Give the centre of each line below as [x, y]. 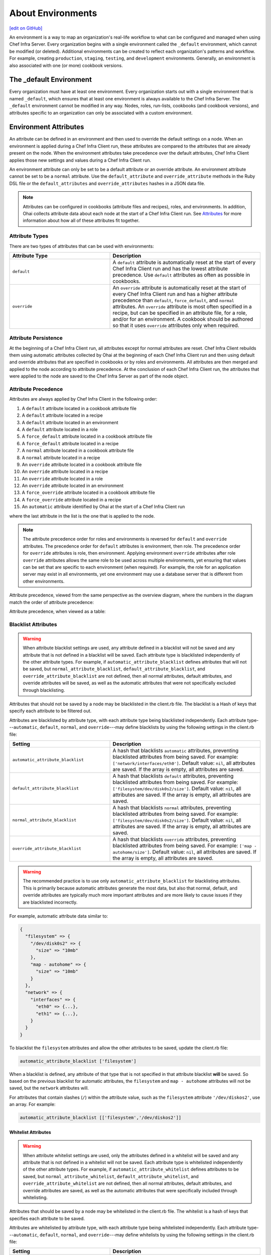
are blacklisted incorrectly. [50, 902]
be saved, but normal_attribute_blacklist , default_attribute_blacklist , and [114, 669]
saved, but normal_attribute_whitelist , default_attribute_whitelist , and [111, 1176]
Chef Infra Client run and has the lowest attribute [170, 269]
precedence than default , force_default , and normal [173, 300]
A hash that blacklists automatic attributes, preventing [176, 750]
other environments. [44, 581]
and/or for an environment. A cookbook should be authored [183, 319]
